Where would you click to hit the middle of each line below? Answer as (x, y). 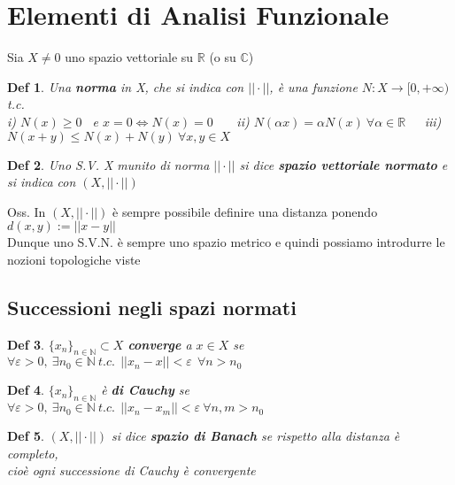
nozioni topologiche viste (74, 259)
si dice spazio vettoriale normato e (343, 164)
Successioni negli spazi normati (152, 307)
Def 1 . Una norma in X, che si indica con (126, 86)
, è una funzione (313, 86)
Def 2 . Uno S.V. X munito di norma (108, 164)
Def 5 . (26, 436)
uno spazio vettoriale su (129, 57)
